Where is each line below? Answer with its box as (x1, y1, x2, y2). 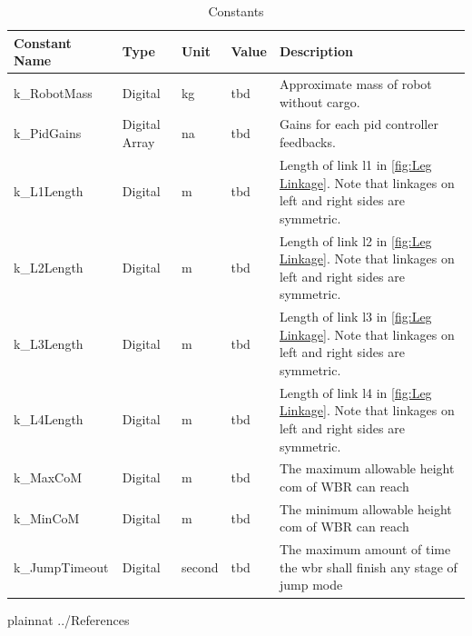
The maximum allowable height (279, 459, 455, 478)
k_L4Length (14, 410, 84, 429)
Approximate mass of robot (279, 75, 432, 94)
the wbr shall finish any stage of (279, 557, 457, 576)
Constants (208, 2, 264, 20)
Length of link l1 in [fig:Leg (279, 154, 432, 174)
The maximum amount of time (279, 540, 451, 559)
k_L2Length (14, 257, 84, 276)
